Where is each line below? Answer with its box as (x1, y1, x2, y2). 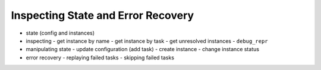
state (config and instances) (26, 29, 95, 36)
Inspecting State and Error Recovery (11, 9, 194, 22)
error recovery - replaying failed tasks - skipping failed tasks (26, 54, 175, 61)
